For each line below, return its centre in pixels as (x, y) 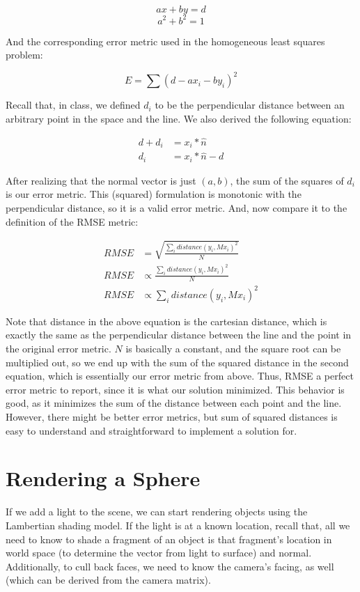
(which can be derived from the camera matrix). (108, 580)
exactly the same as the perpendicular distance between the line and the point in (179, 335)
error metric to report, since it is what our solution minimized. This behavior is (175, 389)
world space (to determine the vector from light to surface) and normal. (159, 553)
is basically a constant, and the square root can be (233, 349)
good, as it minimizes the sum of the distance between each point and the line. (174, 403)
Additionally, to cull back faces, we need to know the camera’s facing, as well (170, 566)
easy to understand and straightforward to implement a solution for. (151, 430)
